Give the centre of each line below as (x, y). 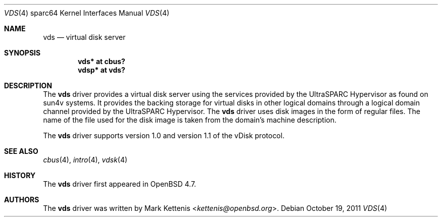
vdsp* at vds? (102, 70)
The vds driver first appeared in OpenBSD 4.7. (120, 184)
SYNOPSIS (22, 53)
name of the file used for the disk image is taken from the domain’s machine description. (190, 120)
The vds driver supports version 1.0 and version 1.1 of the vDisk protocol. (164, 135)
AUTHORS (22, 200)
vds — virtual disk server (84, 37)
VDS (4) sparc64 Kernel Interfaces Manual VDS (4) (87, 13)
